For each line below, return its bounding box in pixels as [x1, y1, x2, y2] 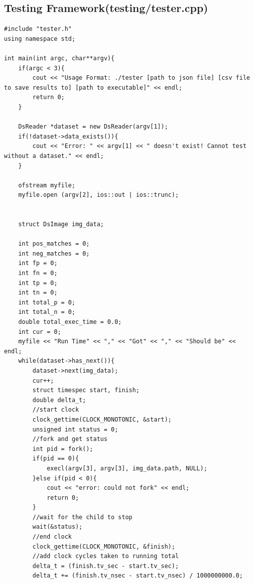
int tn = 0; [18, 289, 58, 296]
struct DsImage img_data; [18, 221, 104, 228]
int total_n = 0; [18, 308, 76, 316]
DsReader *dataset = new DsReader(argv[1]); [18, 123, 168, 131]
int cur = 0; [18, 328, 61, 335]
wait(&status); [32, 523, 83, 531]
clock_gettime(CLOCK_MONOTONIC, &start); [32, 416, 172, 423]
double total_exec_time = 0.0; [18, 318, 122, 326]
